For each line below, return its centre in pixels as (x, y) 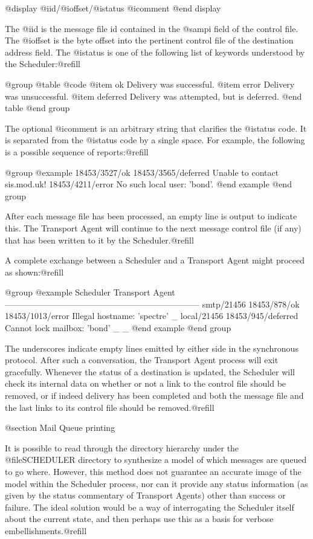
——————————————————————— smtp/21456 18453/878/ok (152, 304)
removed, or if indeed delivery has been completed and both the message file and (154, 395)
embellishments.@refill (46, 530)
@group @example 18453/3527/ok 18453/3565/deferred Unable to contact (142, 172)
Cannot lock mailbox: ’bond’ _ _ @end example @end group (118, 328)
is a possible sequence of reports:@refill (77, 151)
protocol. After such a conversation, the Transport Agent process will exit (142, 360)
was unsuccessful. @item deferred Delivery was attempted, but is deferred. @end (153, 96)
